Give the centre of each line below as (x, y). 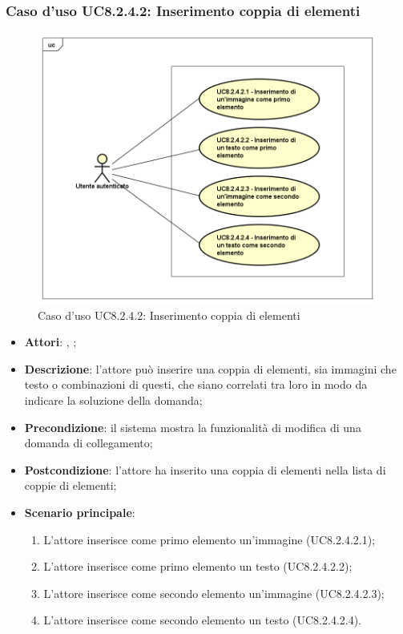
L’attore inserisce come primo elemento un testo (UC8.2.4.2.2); (198, 566)
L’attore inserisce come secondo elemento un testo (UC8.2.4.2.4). (203, 620)
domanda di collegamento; (89, 443)
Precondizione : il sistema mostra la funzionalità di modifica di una (193, 427)
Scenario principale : (80, 513)
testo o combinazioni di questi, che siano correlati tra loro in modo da (196, 384)
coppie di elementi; (71, 485)
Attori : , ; (50, 342)
